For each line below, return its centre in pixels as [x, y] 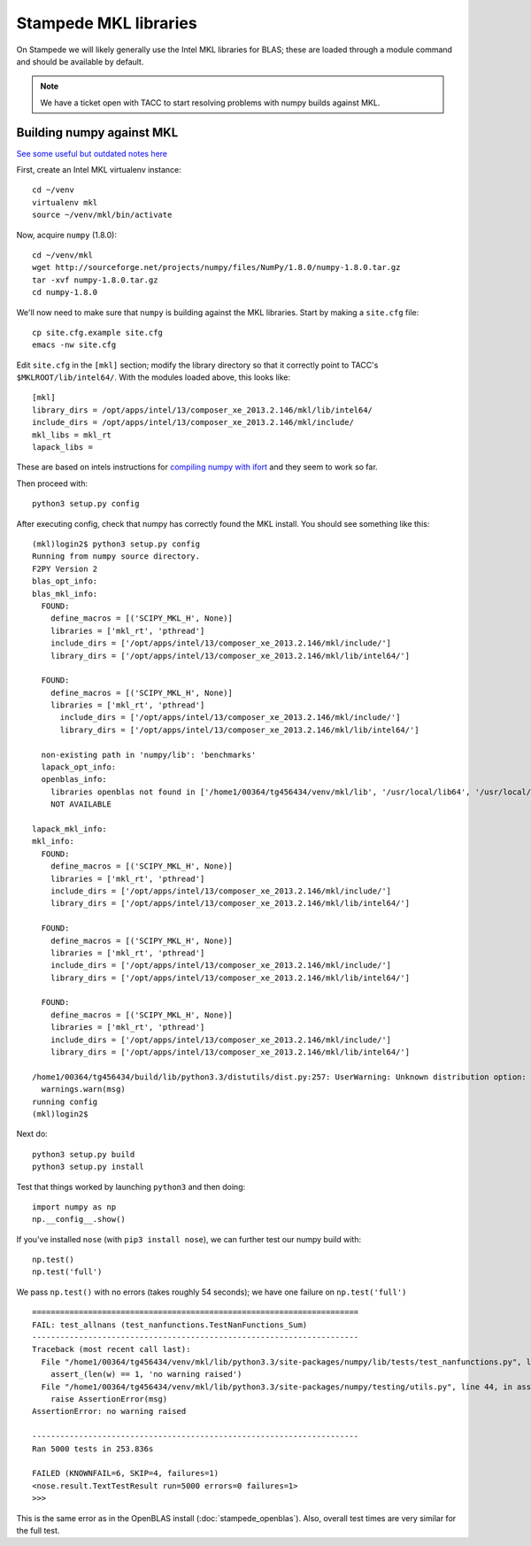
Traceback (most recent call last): [112, 1349]
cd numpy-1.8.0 [65, 293]
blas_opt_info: [65, 581]
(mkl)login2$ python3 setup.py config [116, 544]
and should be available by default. [80, 61]
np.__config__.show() [79, 1219]
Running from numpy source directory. [116, 557]
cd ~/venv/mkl [62, 255]
